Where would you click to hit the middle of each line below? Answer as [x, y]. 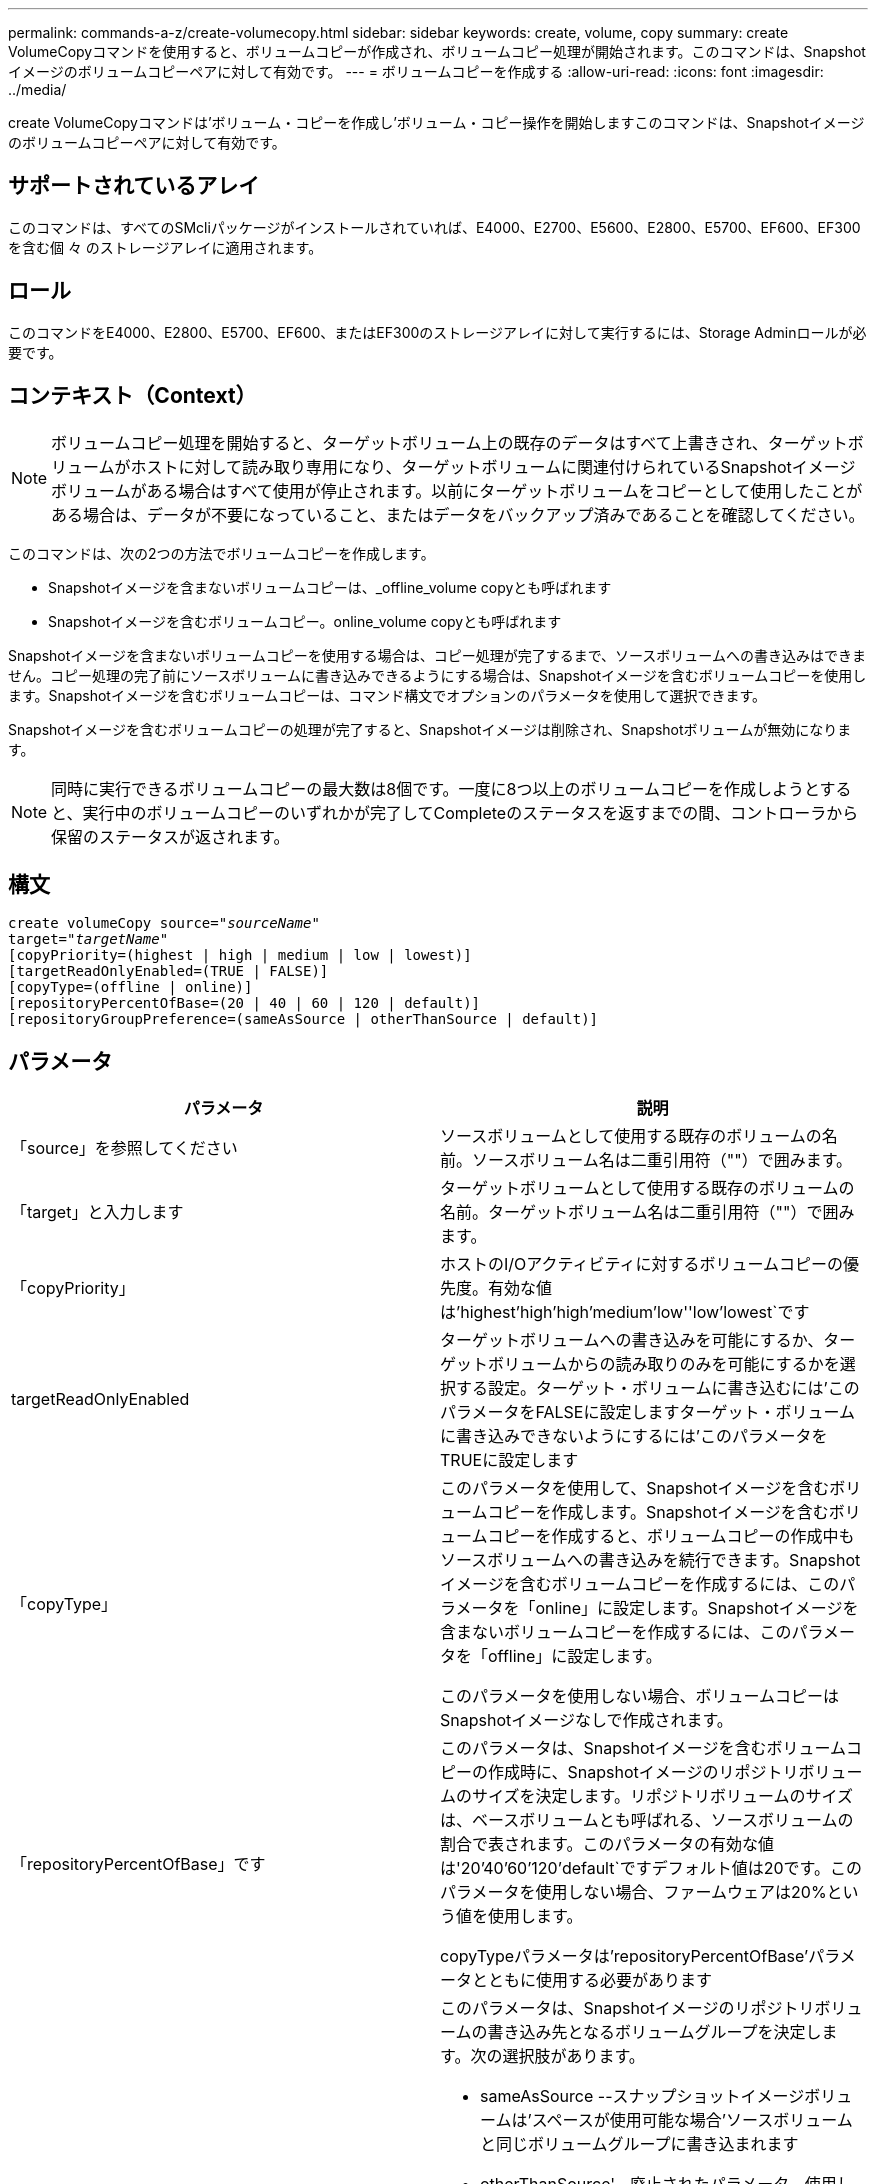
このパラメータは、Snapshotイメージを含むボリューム [643, 1748]
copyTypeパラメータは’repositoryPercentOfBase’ [624, 1956]
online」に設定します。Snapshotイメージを [697, 1608]
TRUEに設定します [509, 1460]
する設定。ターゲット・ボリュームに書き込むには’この [658, 1388]
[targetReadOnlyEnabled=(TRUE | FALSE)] [168, 971]
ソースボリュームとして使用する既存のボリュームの [631, 1136]
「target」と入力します [97, 1212]
